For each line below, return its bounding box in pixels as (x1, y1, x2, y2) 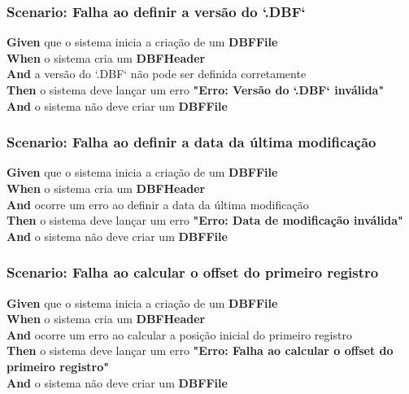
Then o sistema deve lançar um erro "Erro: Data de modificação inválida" (7, 212, 403, 229)
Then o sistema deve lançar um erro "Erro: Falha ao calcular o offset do (7, 342, 394, 359)
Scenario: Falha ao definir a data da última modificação (7, 132, 376, 152)
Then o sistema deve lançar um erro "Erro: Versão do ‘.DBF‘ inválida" (7, 81, 385, 98)
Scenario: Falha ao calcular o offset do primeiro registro (7, 262, 379, 282)
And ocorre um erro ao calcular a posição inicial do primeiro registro (7, 326, 352, 343)
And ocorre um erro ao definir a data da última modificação (7, 195, 309, 212)
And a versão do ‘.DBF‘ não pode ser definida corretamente (7, 65, 307, 82)
